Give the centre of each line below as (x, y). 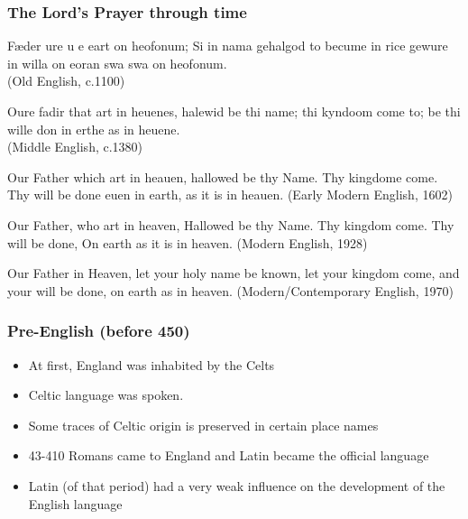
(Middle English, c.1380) (75, 147)
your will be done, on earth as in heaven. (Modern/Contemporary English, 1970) (230, 290)
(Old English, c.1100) (66, 81)
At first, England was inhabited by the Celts (151, 364)
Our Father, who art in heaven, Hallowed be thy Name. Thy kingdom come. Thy (231, 224)
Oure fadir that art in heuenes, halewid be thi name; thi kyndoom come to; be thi (234, 111)
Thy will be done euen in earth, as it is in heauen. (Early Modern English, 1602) (230, 195)
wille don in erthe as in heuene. (94, 129)
